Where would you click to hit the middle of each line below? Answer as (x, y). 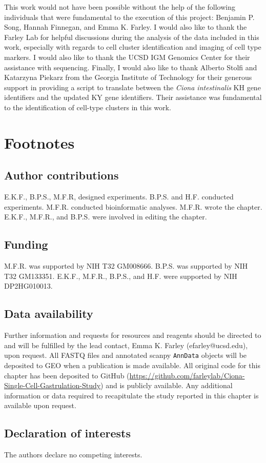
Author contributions (62, 175)
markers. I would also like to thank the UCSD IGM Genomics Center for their (127, 57)
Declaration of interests (67, 433)
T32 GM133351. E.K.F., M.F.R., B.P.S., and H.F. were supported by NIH (121, 276)
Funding (26, 244)
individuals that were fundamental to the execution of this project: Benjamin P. (129, 17)
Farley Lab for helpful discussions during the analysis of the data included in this (132, 37)
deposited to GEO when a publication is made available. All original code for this (132, 365)
